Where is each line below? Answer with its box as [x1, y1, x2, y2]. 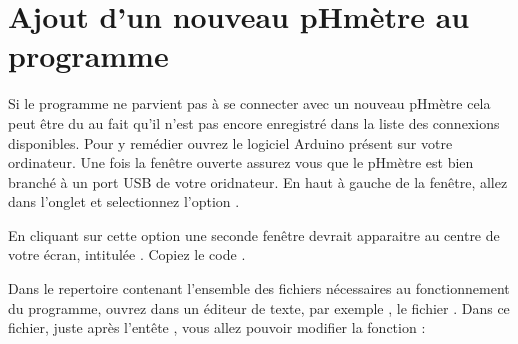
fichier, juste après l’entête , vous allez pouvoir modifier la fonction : [8, 317, 426, 338]
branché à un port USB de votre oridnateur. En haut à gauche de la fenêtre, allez [8, 171, 508, 192]
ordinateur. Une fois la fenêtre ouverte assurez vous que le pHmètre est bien [8, 152, 474, 173]
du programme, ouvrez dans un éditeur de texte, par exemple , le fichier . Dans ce [8, 297, 510, 318]
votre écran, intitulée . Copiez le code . [8, 244, 246, 265]
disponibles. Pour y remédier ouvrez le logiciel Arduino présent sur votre [8, 132, 453, 153]
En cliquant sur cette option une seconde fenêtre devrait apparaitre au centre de [8, 224, 500, 245]
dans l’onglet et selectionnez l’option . [8, 191, 240, 212]
